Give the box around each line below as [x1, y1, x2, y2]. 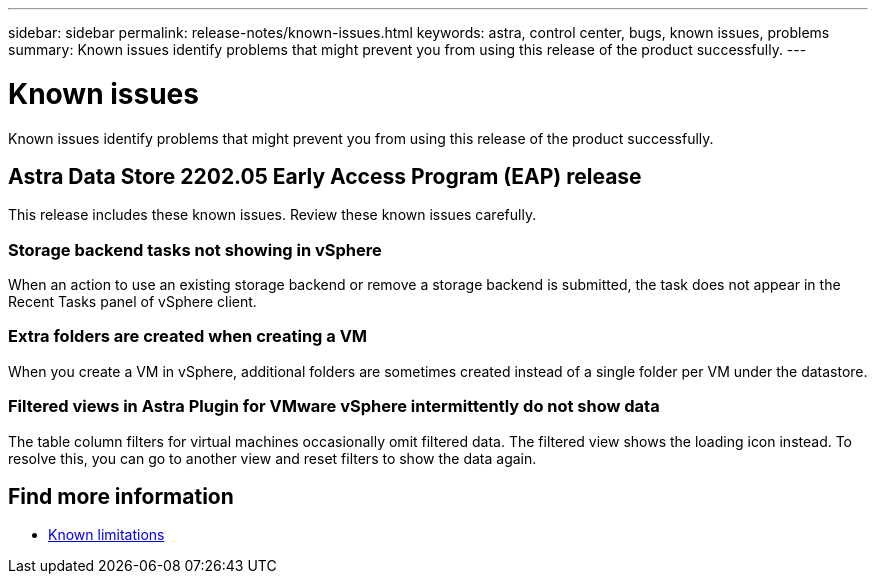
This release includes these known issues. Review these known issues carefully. [8, 206, 537, 224]
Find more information [8, 484, 234, 510]
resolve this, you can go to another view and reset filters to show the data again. [8, 449, 537, 467]
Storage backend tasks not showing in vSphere [8, 239, 382, 260]
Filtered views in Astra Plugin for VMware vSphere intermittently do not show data [8, 396, 660, 417]
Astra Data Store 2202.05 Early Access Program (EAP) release [8, 163, 642, 189]
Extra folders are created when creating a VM [8, 326, 368, 347]
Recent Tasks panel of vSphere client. [8, 293, 257, 311]
